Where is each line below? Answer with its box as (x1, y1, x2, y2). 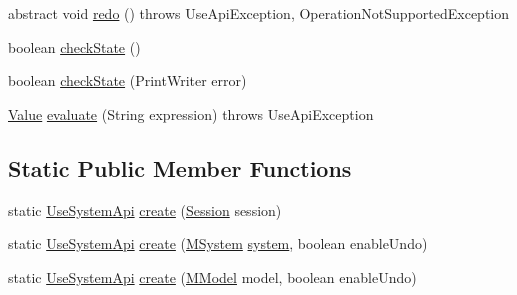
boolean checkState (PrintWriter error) (8, 70, 247, 91)
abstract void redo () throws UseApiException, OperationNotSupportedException (8, 3, 510, 23)
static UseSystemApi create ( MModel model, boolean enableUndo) (8, 266, 417, 287)
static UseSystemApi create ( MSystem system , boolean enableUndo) (8, 233, 428, 254)
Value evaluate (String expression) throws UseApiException (8, 103, 374, 124)
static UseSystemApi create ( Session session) (8, 199, 282, 220)
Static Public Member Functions (8, 152, 352, 183)
